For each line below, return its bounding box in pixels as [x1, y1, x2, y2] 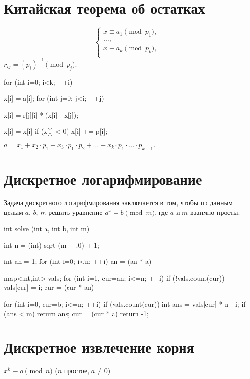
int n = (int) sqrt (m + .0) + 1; [4, 239, 99, 250]
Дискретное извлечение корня [4, 337, 194, 357]
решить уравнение [48, 207, 103, 217]
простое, [64, 365, 90, 376]
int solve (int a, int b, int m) [4, 223, 90, 234]
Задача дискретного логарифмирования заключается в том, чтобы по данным [4, 197, 233, 207]
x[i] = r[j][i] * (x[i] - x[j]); [4, 109, 79, 119]
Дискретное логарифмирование [4, 168, 202, 189]
